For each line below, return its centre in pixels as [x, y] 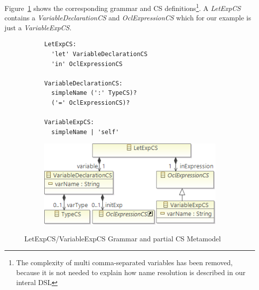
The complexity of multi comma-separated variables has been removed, [124, 262]
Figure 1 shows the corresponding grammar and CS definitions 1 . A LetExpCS [123, 7]
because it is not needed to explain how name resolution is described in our [131, 272]
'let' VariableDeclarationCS [99, 54]
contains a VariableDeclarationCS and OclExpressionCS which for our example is [128, 18]
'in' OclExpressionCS [87, 64]
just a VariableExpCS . [38, 27]
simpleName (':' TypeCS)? [94, 93]
